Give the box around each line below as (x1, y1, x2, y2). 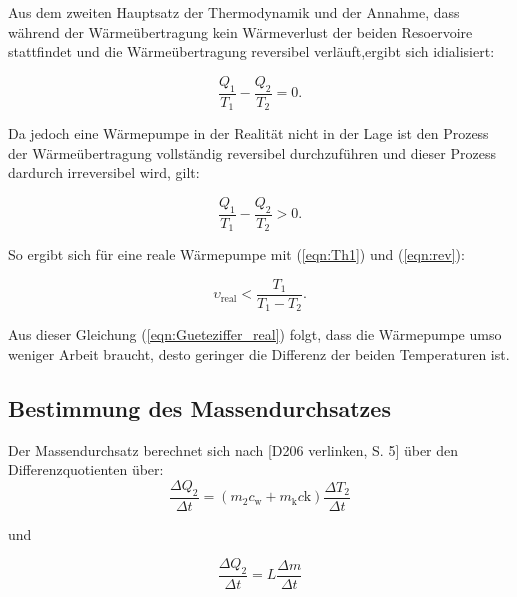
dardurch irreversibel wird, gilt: (8, 162, 200, 183)
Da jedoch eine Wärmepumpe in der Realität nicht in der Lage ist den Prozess (8, 123, 489, 144)
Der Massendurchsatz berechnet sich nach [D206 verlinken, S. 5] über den (8, 439, 459, 460)
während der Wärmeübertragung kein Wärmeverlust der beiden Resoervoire (8, 21, 473, 42)
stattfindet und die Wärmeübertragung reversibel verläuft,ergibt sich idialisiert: (8, 41, 495, 62)
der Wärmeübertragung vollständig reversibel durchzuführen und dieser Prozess (8, 142, 496, 163)
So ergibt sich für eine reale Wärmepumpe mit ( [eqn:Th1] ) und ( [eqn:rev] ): (8, 244, 465, 265)
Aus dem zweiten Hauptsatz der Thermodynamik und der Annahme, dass (8, 2, 460, 22)
